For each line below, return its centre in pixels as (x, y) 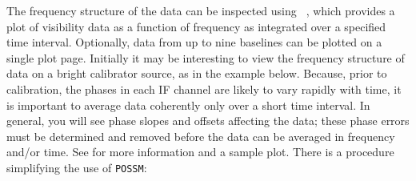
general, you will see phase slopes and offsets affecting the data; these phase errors (208, 121)
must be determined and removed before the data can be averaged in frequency (201, 136)
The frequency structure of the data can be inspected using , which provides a (201, 10)
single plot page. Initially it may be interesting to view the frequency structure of (206, 57)
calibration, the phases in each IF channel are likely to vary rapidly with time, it (204, 89)
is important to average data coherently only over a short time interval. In (188, 105)
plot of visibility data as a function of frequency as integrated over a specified (196, 26)
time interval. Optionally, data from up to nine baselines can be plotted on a (194, 42)
